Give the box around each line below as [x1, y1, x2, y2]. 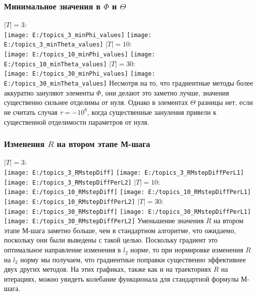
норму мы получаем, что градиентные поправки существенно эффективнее [20, 254, 246, 264]
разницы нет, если [198, 97, 253, 107]
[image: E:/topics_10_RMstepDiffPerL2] [4, 198, 135, 205]
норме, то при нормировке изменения [130, 245, 244, 255]
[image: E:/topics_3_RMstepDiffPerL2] [4, 179, 132, 186]
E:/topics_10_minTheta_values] [4, 60, 107, 68]
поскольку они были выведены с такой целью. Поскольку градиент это [4, 235, 218, 245]
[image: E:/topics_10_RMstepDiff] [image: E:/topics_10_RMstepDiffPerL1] [4, 189, 251, 196]
